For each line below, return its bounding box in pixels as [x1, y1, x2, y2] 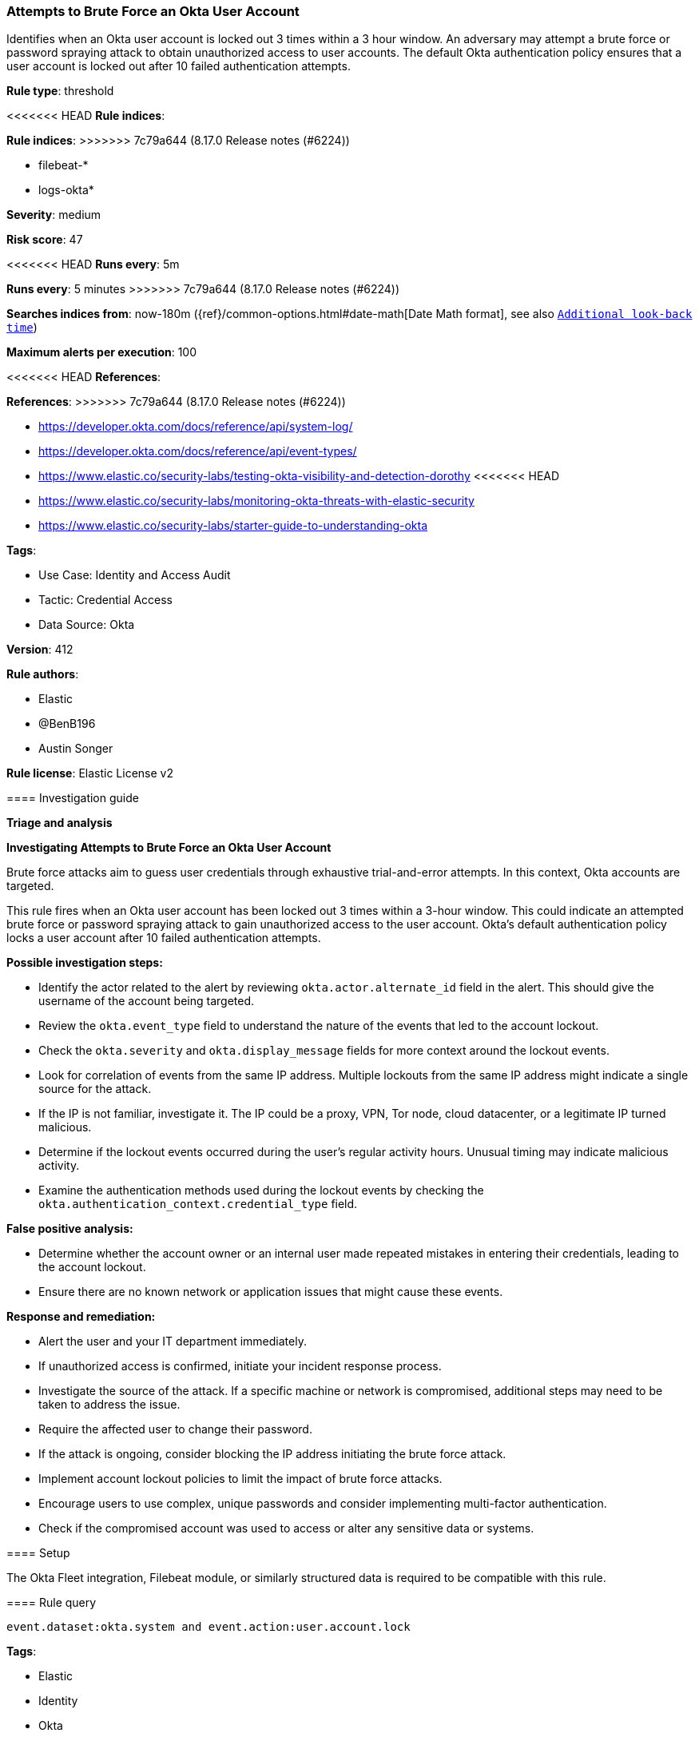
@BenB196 [38, 717, 96, 731]
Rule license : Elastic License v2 [6, 766, 173, 781]
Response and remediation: [6, 1310, 156, 1324]
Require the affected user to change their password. [38, 1422, 312, 1437]
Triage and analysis [6, 816, 113, 830]
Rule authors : [6, 667, 79, 682]
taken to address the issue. [38, 1397, 181, 1412]
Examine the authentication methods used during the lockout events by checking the [38, 1183, 484, 1198]
